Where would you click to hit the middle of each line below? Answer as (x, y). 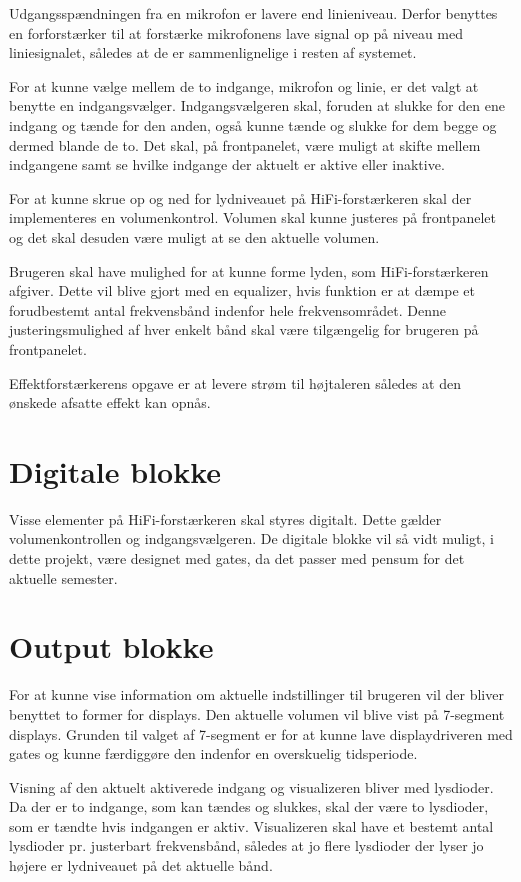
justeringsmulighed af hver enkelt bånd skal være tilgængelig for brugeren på (244, 329)
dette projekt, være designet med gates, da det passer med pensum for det (237, 558)
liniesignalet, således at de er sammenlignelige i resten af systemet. (213, 52)
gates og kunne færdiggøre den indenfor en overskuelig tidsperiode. (213, 753)
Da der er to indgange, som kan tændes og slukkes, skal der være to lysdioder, (249, 806)
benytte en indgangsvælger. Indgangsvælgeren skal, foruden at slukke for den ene (257, 105)
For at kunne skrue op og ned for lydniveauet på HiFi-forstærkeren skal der (240, 197)
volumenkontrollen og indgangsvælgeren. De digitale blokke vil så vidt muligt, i (252, 538)
